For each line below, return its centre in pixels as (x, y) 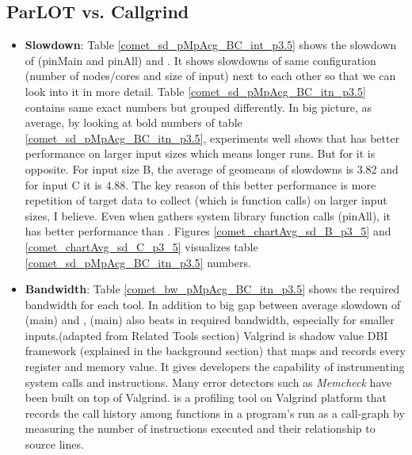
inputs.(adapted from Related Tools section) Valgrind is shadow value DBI (206, 335)
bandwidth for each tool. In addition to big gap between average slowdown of (213, 304)
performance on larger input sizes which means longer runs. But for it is (200, 153)
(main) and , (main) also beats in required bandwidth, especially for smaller (210, 320)
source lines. (54, 444)
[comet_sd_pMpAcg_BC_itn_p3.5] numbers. (138, 262)
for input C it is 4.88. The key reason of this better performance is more (200, 184)
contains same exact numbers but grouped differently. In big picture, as (198, 107)
